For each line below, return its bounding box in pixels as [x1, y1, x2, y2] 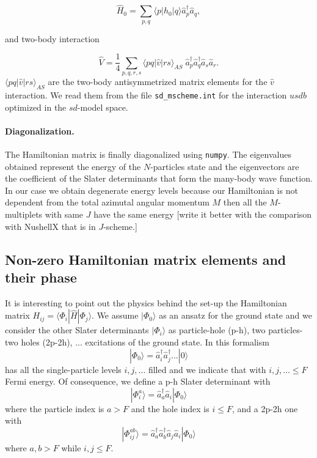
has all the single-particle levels [5, 363, 122, 375]
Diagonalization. [5, 124, 75, 137]
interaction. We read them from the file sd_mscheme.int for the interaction [5, 88, 287, 101]
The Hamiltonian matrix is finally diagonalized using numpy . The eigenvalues [5, 147, 291, 160]
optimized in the [5, 100, 67, 113]
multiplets [5, 207, 43, 220]
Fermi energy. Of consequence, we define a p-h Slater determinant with [5, 375, 271, 388]
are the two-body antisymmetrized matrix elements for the [48, 75, 268, 88]
